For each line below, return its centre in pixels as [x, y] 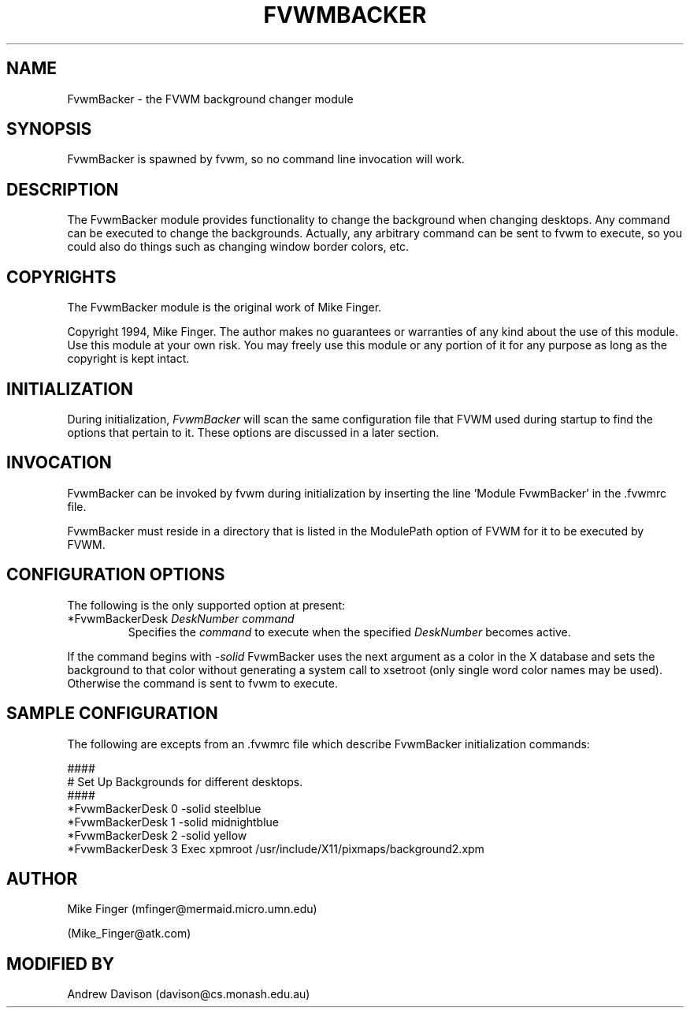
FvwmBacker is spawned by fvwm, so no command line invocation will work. [266, 159]
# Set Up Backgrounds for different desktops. [185, 781]
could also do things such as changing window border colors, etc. [238, 247]
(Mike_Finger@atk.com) [129, 934]
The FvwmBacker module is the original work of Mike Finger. [224, 308]
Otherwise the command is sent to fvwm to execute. [202, 683]
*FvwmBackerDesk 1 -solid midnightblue [173, 822]
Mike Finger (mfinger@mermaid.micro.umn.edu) [192, 909]
